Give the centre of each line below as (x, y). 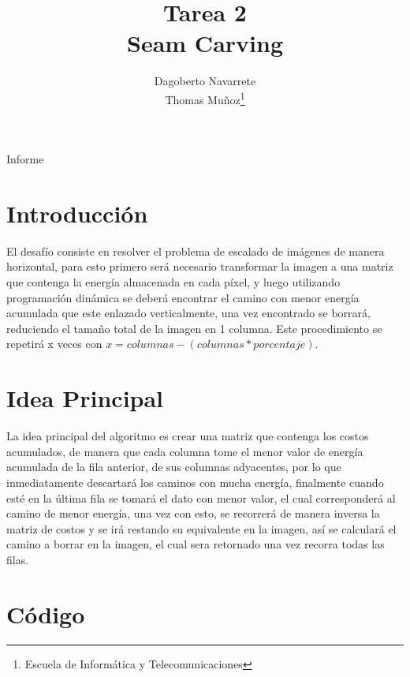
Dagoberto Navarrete (205, 81)
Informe (25, 159)
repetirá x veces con (54, 344)
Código (46, 613)
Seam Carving (205, 43)
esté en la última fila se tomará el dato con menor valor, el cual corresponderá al (201, 497)
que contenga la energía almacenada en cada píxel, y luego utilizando (173, 282)
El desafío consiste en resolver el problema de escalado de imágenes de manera (196, 251)
